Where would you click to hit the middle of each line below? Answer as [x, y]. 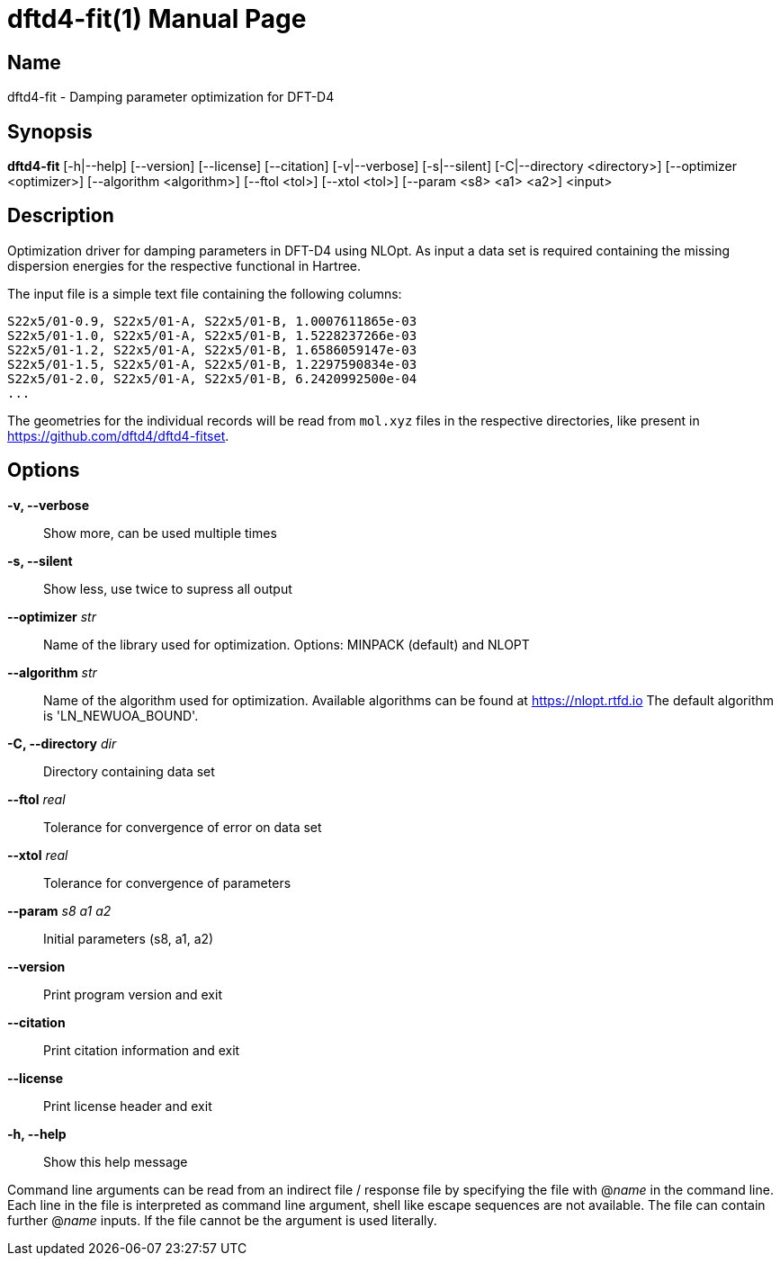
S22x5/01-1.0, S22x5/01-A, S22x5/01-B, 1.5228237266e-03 [212, 335]
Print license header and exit [128, 1106]
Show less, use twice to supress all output [168, 588]
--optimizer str [52, 616]
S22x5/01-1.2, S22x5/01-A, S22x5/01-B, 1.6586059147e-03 [212, 349]
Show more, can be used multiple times [160, 533]
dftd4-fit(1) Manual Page [157, 19]
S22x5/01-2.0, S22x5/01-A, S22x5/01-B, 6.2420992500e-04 [212, 378]
